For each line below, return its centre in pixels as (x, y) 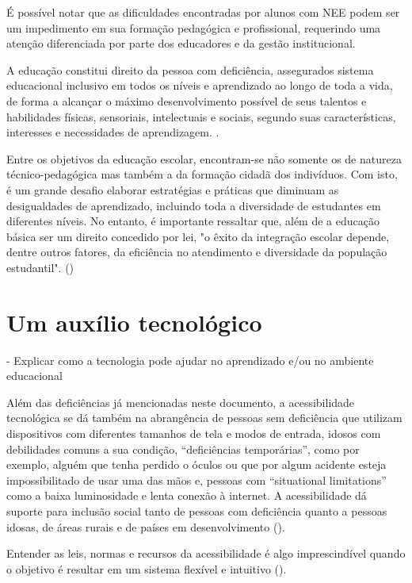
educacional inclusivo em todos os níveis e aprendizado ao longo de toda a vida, (200, 85)
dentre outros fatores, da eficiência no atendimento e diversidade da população (197, 252)
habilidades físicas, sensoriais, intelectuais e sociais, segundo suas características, (201, 116)
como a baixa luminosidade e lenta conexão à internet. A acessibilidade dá (187, 495)
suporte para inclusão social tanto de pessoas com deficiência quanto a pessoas (197, 510)
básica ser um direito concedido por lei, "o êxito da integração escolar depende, (198, 236)
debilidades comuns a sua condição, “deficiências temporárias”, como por (183, 449)
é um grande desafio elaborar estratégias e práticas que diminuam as (173, 189)
